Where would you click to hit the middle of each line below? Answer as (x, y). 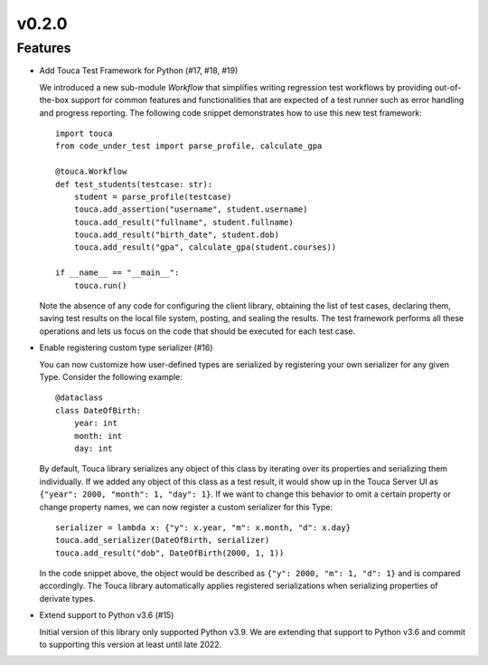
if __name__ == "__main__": (117, 273)
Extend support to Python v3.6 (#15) (107, 615)
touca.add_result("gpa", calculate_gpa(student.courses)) (205, 247)
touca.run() (100, 285)
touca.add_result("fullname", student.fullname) (183, 222)
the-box (54, 100)
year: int (95, 423)
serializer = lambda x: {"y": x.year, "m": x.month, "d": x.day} (203, 527)
